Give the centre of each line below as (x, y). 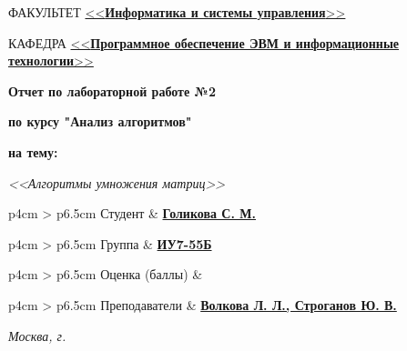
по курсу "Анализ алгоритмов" (100, 121)
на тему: (33, 151)
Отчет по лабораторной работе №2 (112, 90)
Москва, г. (37, 335)
